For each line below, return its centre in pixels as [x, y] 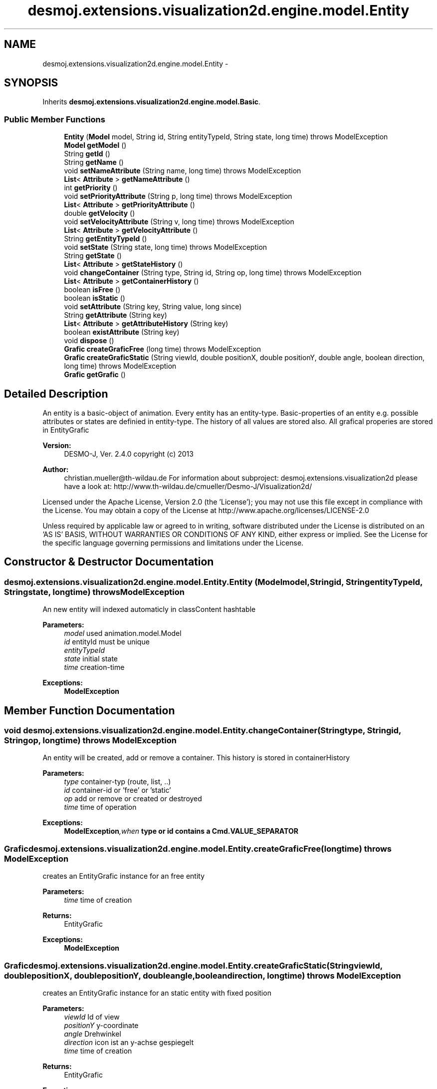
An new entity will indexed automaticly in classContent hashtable [149, 609]
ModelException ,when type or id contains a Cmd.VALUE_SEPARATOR [181, 831]
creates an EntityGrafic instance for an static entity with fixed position [157, 993]
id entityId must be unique [107, 642]
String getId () [87, 154]
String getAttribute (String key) [115, 315]
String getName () [94, 162]
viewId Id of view [92, 1017]
